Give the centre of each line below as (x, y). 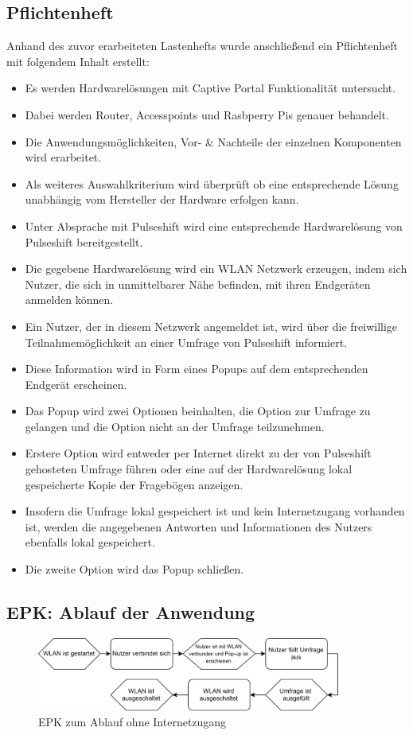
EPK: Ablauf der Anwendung (131, 612)
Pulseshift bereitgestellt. (84, 241)
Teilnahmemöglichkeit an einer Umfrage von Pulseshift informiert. (186, 342)
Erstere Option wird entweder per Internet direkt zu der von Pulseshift (198, 453)
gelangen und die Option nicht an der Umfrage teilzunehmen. (175, 426)
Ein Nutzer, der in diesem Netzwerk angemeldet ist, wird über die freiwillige (211, 326)
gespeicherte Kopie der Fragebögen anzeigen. (134, 484)
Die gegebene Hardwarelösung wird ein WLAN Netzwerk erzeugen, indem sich (216, 268)
